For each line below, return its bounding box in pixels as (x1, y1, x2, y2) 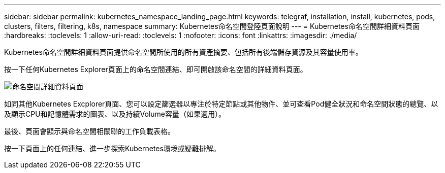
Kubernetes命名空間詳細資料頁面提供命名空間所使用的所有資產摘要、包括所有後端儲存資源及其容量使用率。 (4, 48, 363, 56)
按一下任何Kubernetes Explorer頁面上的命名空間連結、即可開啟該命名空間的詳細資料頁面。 (4, 65, 307, 74)
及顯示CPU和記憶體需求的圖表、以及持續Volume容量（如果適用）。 (4, 110, 226, 118)
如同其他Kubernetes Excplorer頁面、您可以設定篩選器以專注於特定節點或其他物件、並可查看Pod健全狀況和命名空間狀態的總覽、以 (4, 99, 438, 108)
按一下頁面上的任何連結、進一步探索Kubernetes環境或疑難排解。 (4, 144, 220, 153)
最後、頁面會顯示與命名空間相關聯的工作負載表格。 (4, 127, 175, 135)
